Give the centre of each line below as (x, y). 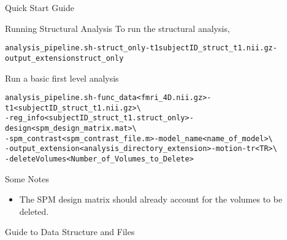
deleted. (34, 211)
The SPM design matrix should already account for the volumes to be (151, 199)
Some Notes (27, 178)
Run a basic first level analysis (62, 78)
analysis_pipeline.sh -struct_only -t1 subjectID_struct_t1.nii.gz (139, 48)
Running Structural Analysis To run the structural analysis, (117, 28)
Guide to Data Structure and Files (70, 232)
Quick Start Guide (40, 7)
